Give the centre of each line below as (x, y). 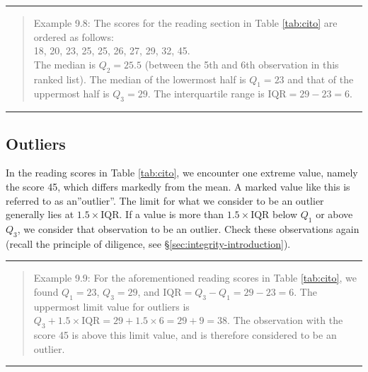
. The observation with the (285, 320)
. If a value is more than (172, 214)
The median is (64, 64)
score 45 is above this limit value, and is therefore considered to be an (185, 335)
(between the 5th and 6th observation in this (242, 64)
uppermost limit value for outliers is (111, 306)
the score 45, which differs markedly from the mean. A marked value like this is (178, 186)
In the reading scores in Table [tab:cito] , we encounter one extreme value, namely (182, 173)
